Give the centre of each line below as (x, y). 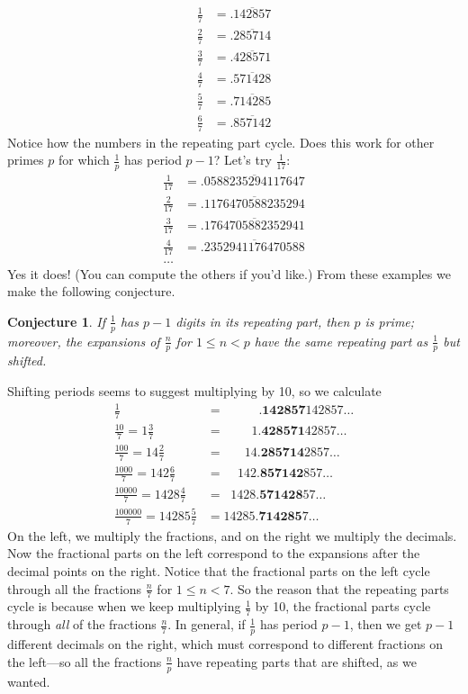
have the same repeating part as (341, 341)
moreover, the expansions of (84, 341)
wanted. (29, 681)
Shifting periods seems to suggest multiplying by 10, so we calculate (194, 390)
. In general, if (207, 624)
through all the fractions (75, 588)
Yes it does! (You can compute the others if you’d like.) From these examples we (229, 273)
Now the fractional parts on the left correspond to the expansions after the (214, 553)
